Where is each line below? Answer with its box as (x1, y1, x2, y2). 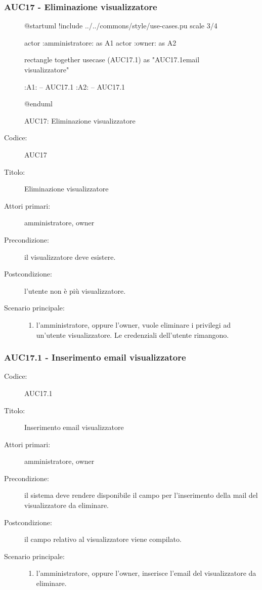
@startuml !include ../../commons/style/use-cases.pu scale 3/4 (24, 20, 217, 31)
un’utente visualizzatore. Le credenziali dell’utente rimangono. (36, 329, 229, 340)
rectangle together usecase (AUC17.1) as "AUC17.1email (24, 54, 200, 65)
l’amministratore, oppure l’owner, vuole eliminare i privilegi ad (36, 319, 231, 330)
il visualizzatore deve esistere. (24, 251, 116, 262)
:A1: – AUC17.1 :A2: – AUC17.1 (24, 81, 125, 92)
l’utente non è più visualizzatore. (24, 285, 126, 296)
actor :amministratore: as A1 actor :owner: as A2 (24, 37, 177, 48)
